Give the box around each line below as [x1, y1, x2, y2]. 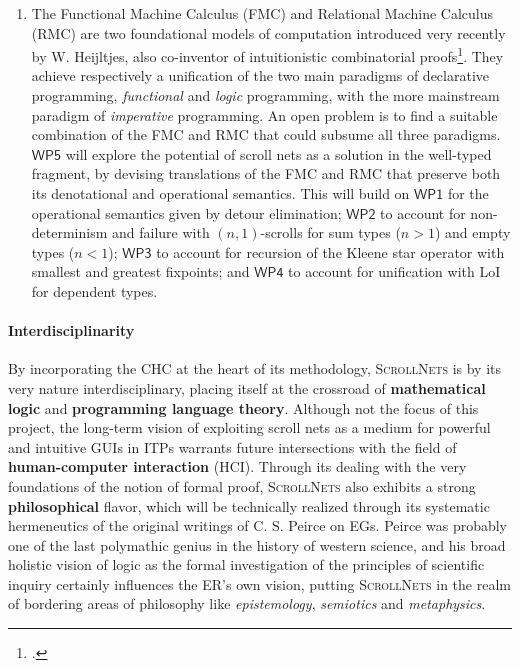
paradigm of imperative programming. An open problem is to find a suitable [31, 104, 498, 125]
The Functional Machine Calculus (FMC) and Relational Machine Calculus [31, 3, 494, 23]
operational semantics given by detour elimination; [31, 202, 342, 223]
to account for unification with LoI [288, 261, 501, 282]
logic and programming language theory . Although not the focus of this [8, 397, 479, 418]
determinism [31, 222, 108, 243]
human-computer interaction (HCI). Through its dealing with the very [8, 456, 467, 477]
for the [447, 183, 489, 203]
